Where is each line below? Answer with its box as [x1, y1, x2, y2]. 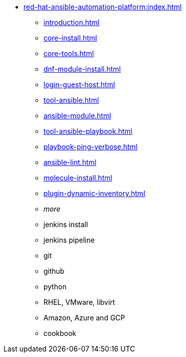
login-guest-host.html [43, 80, 115, 89]
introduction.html [43, 18, 99, 27]
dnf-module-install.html [43, 65, 121, 73]
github [43, 267, 64, 275]
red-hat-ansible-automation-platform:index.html [23, 3, 182, 11]
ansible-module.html [43, 111, 111, 120]
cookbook [43, 329, 76, 337]
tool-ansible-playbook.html [43, 127, 132, 135]
